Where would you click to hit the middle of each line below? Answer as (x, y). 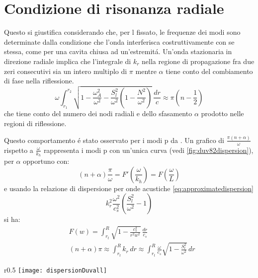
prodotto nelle (222, 113)
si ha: (12, 219)
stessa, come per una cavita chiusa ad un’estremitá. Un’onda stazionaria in (118, 51)
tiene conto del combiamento (209, 71)
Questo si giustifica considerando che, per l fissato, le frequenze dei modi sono (122, 32)
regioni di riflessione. (35, 123)
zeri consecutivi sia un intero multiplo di (66, 71)
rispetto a (19, 150)
